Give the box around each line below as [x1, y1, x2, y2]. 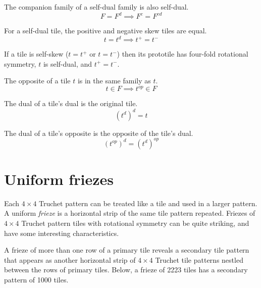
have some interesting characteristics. [4, 227, 119, 238]
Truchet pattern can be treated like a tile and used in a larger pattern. [39, 198, 257, 208]
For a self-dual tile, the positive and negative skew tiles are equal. [4, 25, 207, 36]
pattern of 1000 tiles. [4, 274, 69, 284]
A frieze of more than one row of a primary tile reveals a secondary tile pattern [4, 245, 249, 255]
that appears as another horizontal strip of [4, 254, 136, 265]
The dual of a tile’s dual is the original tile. [4, 98, 138, 109]
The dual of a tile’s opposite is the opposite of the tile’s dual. [4, 127, 193, 138]
